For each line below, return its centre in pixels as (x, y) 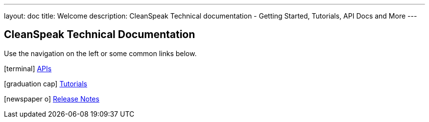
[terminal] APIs (28, 68)
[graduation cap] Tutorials (46, 83)
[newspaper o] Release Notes (52, 99)
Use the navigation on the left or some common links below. (100, 53)
